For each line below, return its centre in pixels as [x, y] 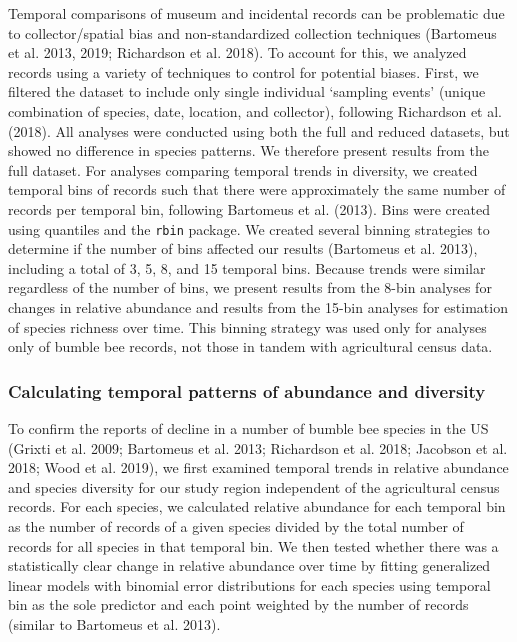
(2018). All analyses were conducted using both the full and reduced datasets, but [259, 130]
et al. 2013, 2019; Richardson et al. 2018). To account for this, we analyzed [237, 52]
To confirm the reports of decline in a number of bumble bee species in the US [248, 427]
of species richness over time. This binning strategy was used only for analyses [247, 326]
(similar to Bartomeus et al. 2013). [114, 623]
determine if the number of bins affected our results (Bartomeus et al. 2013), [243, 248]
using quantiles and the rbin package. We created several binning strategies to [249, 228]
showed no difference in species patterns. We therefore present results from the [249, 150]
